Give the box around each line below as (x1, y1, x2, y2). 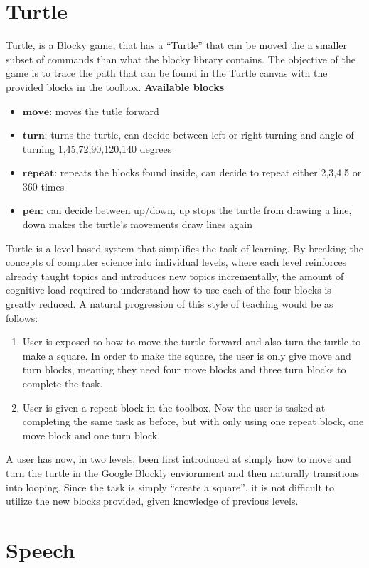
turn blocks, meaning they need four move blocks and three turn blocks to (22, 362, 346, 377)
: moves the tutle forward (49, 103, 159, 118)
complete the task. (22, 376, 103, 390)
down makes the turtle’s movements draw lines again (22, 217, 252, 232)
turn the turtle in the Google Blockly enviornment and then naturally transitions (6, 465, 359, 480)
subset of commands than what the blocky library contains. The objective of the (6, 51, 355, 66)
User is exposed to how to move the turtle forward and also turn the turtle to (22, 334, 361, 349)
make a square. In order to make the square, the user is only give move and (22, 348, 351, 363)
